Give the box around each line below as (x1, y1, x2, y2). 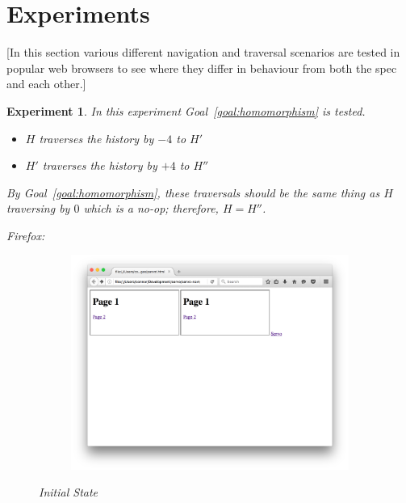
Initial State (39, 484, 98, 501)
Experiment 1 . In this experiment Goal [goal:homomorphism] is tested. (6, 102, 366, 119)
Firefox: (6, 226, 45, 243)
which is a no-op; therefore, (83, 200, 219, 217)
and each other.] (6, 75, 86, 92)
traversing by (6, 200, 70, 217)
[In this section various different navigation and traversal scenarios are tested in (6, 44, 400, 61)
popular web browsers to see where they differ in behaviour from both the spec (6, 59, 397, 76)
